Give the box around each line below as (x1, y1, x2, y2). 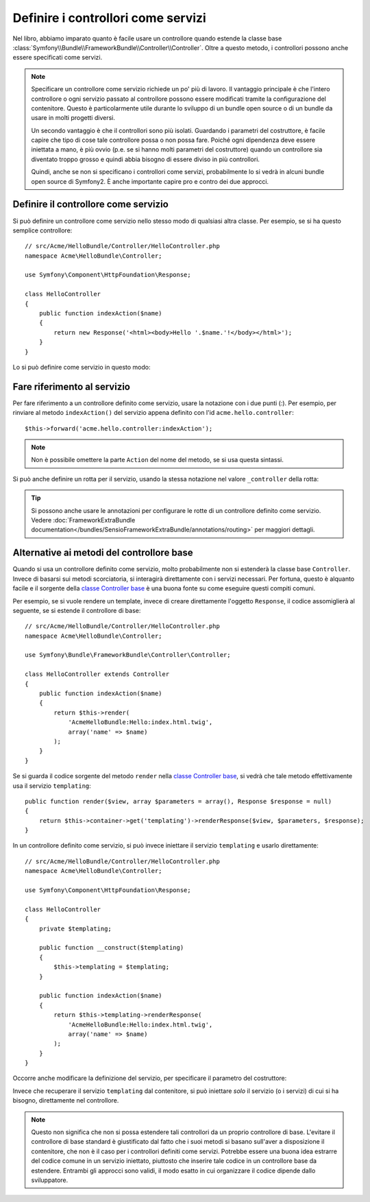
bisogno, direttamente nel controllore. (12, 1096, 119, 1105)
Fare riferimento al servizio (12, 381, 130, 392)
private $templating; (38, 924, 112, 933)
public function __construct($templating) (38, 943, 184, 952)
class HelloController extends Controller (25, 671, 170, 678)
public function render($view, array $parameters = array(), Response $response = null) (25, 797, 332, 805)
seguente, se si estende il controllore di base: (12, 606, 141, 614)
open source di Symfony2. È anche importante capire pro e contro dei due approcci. (31, 177, 269, 185)
